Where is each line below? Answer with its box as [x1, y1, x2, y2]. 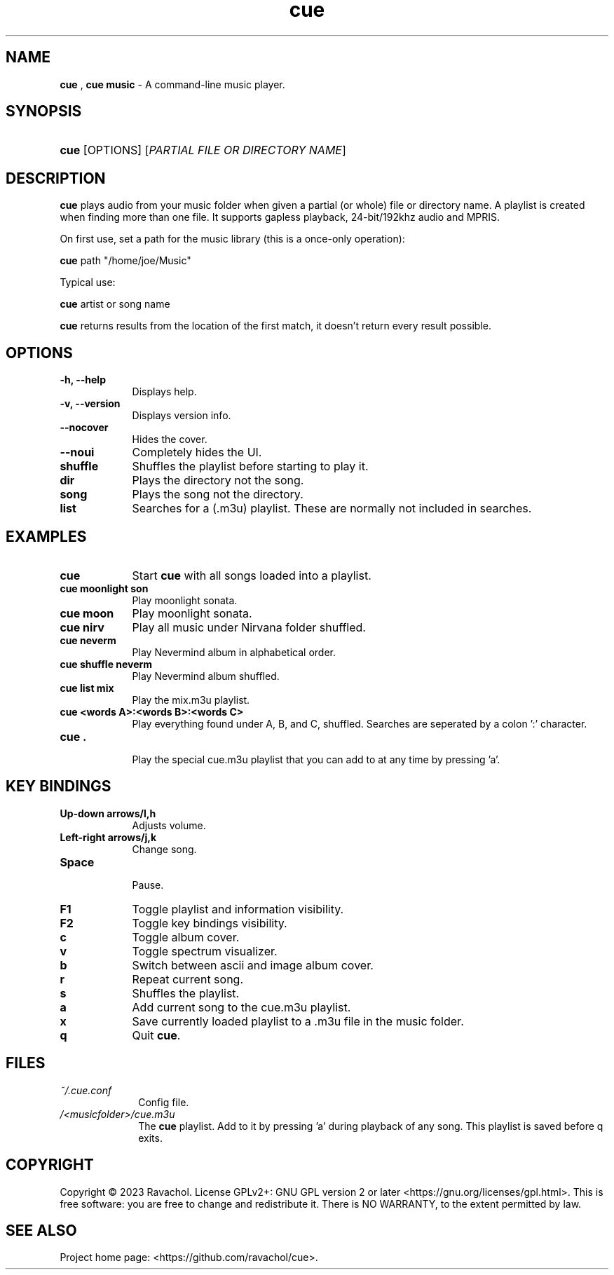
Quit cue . [132, 1028, 181, 1042]
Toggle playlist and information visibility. [132, 901, 344, 916]
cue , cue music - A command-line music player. [60, 78, 285, 90]
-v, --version [60, 397, 121, 410]
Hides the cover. [132, 433, 207, 446]
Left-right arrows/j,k [60, 831, 157, 843]
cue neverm [60, 634, 116, 646]
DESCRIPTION [6, 169, 106, 187]
